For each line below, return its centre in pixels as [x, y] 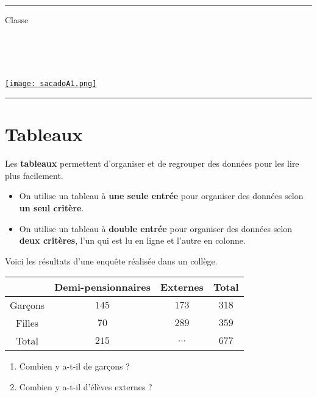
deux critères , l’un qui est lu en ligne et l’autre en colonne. [132, 240]
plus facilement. [34, 175]
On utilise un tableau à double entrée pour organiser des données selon [156, 228]
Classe [17, 20]
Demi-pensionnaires [102, 287]
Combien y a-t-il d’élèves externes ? [86, 386]
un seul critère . [52, 207]
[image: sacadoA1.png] [51, 84]
